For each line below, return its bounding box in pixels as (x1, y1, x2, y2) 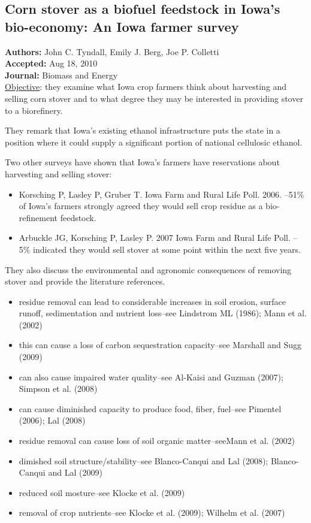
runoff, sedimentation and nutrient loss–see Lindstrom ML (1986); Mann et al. (19, 307, 307, 319)
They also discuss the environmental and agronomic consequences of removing (5, 263, 292, 276)
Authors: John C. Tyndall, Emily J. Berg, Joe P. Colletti (5, 45, 219, 58)
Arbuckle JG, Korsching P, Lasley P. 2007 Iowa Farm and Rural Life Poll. (19, 231, 291, 244)
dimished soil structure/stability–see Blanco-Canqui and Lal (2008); (19, 454, 268, 467)
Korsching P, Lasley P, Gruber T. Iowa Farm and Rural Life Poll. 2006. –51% (19, 188, 304, 200)
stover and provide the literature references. (5, 275, 165, 288)
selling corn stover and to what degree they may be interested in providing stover (5, 92, 303, 104)
